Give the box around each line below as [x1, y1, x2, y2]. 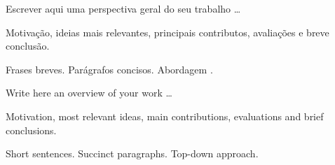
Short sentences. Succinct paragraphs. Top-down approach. [6, 146, 259, 161]
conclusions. [6, 122, 57, 137]
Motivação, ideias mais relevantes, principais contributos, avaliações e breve [6, 24, 329, 39]
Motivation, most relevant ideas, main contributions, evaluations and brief [6, 108, 324, 123]
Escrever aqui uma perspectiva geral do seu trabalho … [6, 1, 241, 15]
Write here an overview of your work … [6, 85, 172, 100]
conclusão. [6, 38, 50, 53]
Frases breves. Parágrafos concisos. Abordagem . [6, 62, 213, 76]
